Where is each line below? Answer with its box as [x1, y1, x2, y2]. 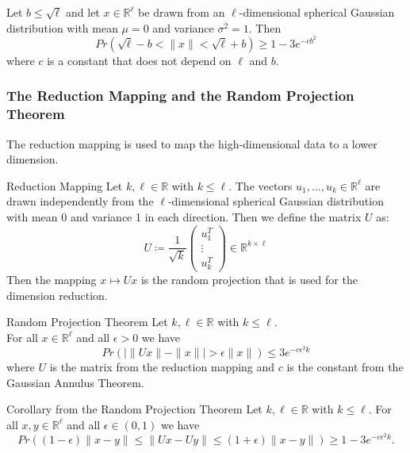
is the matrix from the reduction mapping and [49, 359, 275, 375]
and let [66, 4, 100, 20]
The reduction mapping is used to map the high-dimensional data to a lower [6, 135, 377, 152]
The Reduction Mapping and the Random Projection [6, 86, 354, 106]
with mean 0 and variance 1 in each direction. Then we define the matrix [6, 208, 362, 225]
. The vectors [228, 177, 293, 194]
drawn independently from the [6, 193, 154, 209]
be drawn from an [138, 4, 225, 20]
